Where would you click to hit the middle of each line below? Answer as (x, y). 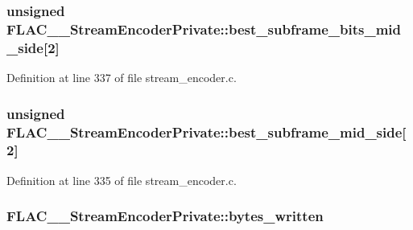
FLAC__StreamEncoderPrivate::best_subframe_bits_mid (204, 29)
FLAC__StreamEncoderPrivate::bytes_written (165, 216)
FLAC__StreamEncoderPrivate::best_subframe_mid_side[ (206, 131)
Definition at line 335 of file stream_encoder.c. (122, 180)
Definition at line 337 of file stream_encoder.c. (122, 78)
